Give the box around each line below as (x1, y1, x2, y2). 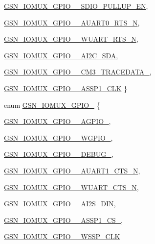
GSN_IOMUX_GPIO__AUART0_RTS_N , (4, 17, 140, 27)
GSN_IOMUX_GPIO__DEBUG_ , (4, 149, 113, 159)
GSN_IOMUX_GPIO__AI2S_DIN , (4, 198, 116, 209)
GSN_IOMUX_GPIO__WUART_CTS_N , (4, 182, 139, 192)
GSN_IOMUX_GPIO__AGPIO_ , (4, 116, 111, 126)
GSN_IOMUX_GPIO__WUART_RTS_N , (4, 34, 138, 44)
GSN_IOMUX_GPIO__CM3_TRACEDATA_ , (4, 67, 152, 77)
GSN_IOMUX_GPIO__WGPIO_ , (4, 132, 113, 143)
